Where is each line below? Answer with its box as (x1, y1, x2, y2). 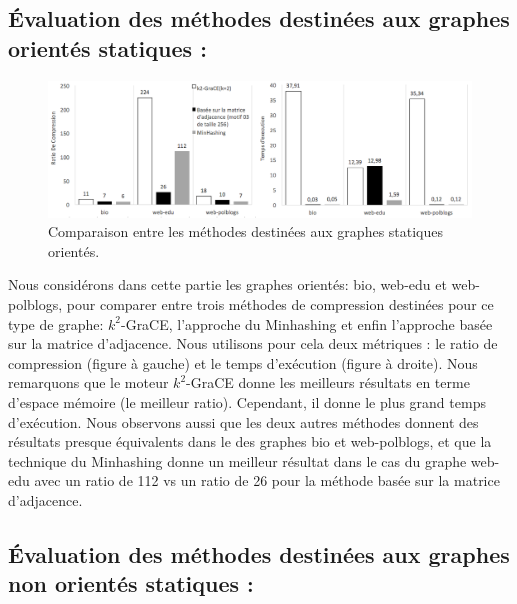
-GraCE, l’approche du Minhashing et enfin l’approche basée (120, 313, 493, 334)
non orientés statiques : (8, 568, 254, 599)
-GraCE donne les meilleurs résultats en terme (186, 372, 470, 393)
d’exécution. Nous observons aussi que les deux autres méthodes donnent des (8, 411, 479, 432)
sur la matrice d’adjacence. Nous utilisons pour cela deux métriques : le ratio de (8, 333, 498, 354)
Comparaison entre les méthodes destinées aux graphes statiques (48, 221, 444, 242)
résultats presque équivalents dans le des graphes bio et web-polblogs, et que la (8, 431, 492, 452)
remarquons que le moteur (8, 372, 169, 393)
